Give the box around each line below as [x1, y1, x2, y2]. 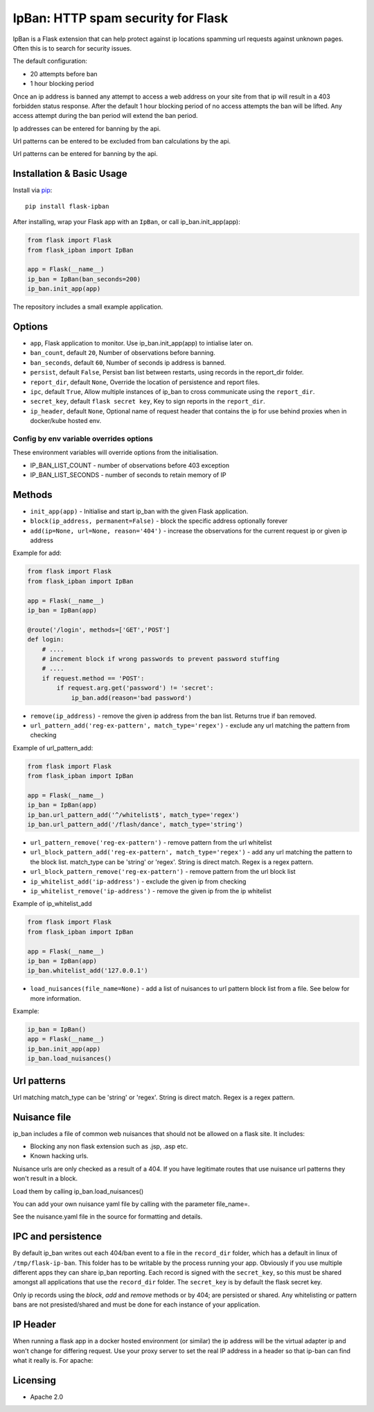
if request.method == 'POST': [42, 674, 145, 682]
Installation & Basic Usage [12, 168, 127, 180]
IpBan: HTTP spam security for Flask [12, 10, 229, 26]
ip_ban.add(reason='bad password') [71, 694, 192, 702]
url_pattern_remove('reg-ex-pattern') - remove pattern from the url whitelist [30, 838, 272, 847]
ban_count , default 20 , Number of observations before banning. [30, 349, 216, 357]
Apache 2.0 [30, 1393, 64, 1401]
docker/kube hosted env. [30, 417, 102, 425]
